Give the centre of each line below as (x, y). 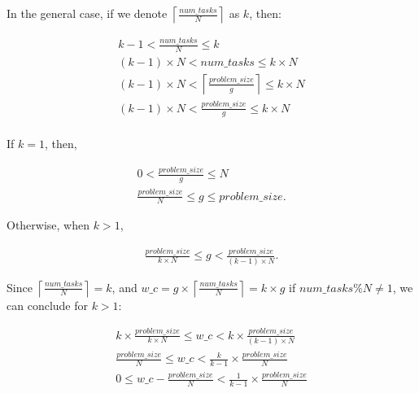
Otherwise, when (48, 225)
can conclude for (47, 305)
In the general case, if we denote (87, 13)
